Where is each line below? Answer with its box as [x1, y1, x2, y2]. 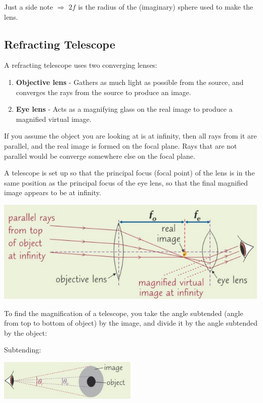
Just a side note [4, 2, 53, 12]
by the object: [4, 327, 47, 338]
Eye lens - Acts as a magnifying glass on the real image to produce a [16, 104, 233, 114]
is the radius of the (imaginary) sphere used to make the [78, 2, 253, 12]
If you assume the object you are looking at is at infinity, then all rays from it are [4, 130, 257, 141]
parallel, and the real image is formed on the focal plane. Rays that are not [4, 140, 237, 151]
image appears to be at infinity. [4, 187, 101, 198]
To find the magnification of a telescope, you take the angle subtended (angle [4, 307, 243, 318]
